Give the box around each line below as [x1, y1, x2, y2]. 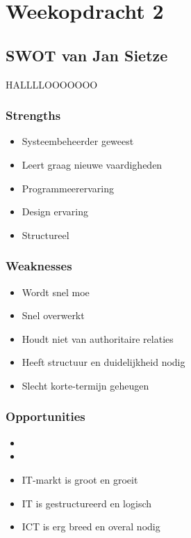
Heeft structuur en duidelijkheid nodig [22, 355, 185, 369]
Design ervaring [22, 204, 89, 219]
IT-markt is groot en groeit [22, 472, 138, 486]
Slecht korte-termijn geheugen [22, 378, 149, 392]
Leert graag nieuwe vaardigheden [22, 157, 163, 171]
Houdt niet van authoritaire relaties [22, 331, 174, 346]
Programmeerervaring [22, 180, 115, 195]
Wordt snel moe [22, 284, 90, 299]
